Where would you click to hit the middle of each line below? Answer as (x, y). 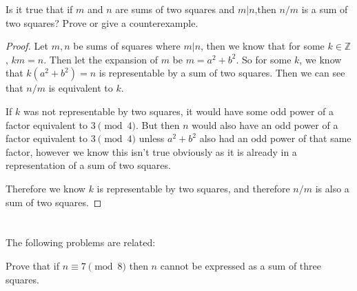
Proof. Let (27, 46)
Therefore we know (45, 188)
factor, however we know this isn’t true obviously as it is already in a (151, 151)
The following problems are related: (81, 242)
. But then (158, 124)
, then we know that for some (263, 46)
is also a (332, 188)
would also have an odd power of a (265, 124)
